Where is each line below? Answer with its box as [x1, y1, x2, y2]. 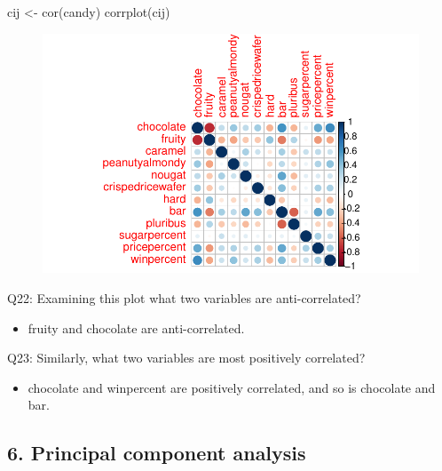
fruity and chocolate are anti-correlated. [28, 318, 245, 337]
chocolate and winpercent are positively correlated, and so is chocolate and [28, 378, 436, 396]
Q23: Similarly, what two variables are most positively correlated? [7, 348, 366, 367]
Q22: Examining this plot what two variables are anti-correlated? [7, 289, 361, 307]
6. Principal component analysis [7, 439, 306, 467]
